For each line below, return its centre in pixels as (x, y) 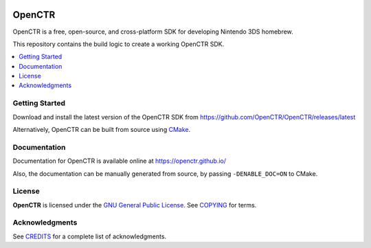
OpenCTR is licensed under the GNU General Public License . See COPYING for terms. (135, 205)
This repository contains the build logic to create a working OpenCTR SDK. (119, 44)
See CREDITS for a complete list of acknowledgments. (90, 236)
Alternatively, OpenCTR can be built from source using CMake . (102, 129)
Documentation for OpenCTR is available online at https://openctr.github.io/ (120, 161)
